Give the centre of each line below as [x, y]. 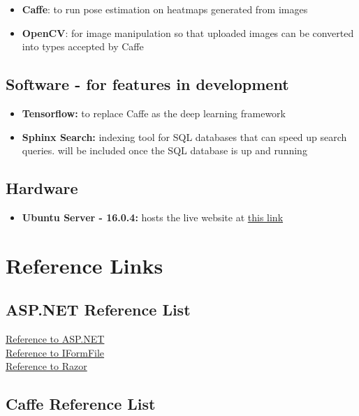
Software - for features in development [147, 84]
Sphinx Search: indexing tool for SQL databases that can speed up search [184, 136]
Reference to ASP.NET [55, 339]
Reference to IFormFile [55, 352]
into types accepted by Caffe [83, 46]
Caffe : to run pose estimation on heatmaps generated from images [165, 9]
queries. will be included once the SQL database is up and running [164, 150]
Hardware [42, 188]
